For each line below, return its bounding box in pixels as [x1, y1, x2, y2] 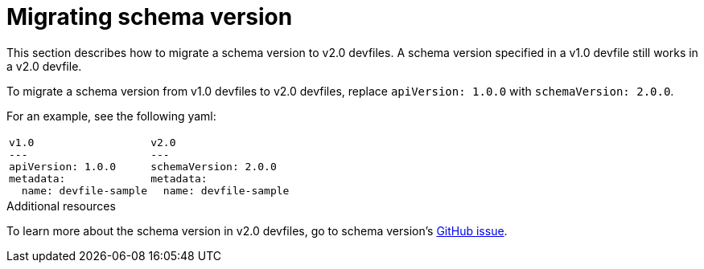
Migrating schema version [6, 3, 293, 31]
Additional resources [6, 198, 116, 213]
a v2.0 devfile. [6, 59, 82, 73]
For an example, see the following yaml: [6, 108, 216, 123]
